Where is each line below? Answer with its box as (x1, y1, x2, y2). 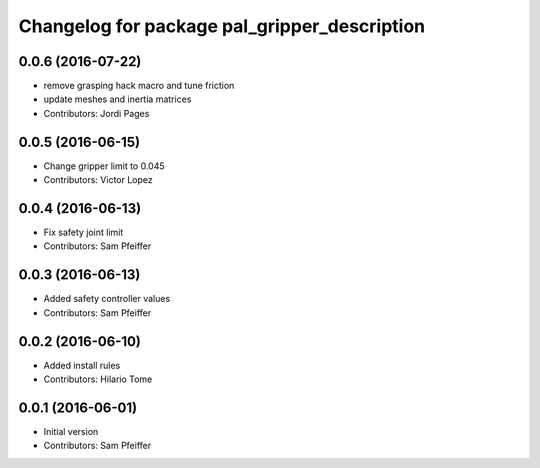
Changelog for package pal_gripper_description (18, 15, 426, 37)
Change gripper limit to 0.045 (43, 160, 165, 172)
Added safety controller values (43, 293, 171, 305)
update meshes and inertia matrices (43, 93, 192, 105)
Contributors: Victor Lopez (43, 174, 154, 186)
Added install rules (43, 359, 121, 371)
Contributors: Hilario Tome (43, 373, 153, 385)
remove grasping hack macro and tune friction (43, 80, 235, 92)
